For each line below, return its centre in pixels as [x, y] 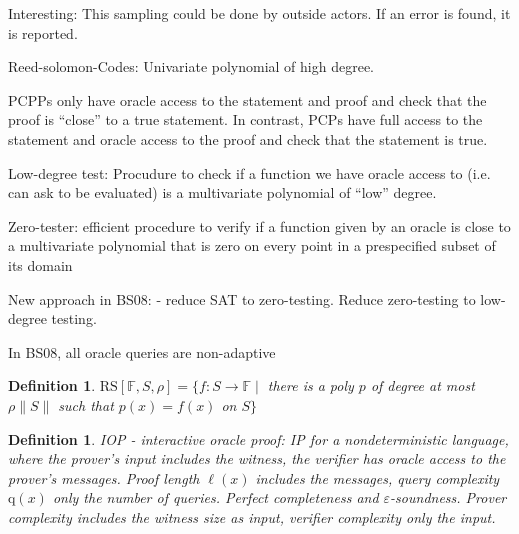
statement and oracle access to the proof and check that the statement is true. [248, 138]
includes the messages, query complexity [377, 477]
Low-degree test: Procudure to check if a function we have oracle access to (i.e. [249, 172]
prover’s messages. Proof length [104, 477]
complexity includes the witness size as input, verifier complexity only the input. [252, 516]
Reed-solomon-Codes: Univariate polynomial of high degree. [191, 66]
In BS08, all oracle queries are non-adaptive [142, 351]
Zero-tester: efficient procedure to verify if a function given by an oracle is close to [259, 225]
